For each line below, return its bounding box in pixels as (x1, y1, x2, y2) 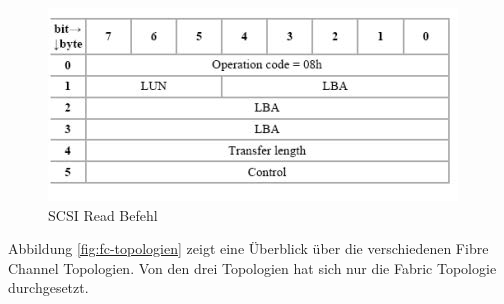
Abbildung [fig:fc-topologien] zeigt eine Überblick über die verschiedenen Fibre (8, 238, 489, 259)
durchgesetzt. (8, 277, 89, 298)
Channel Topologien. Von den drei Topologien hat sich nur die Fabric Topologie (8, 257, 497, 278)
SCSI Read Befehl (48, 204, 158, 225)
